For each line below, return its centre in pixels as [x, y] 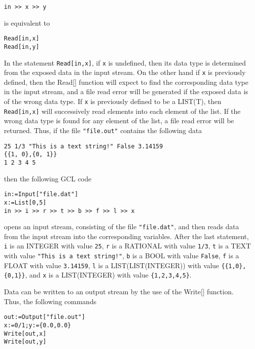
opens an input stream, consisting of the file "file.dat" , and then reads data [122, 227]
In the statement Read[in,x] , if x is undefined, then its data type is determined [125, 62]
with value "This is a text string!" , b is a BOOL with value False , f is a [122, 256]
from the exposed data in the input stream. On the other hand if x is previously [125, 72]
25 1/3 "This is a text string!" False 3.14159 [84, 146]
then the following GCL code [48, 178]
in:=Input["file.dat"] [41, 194]
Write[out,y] [25, 342]
